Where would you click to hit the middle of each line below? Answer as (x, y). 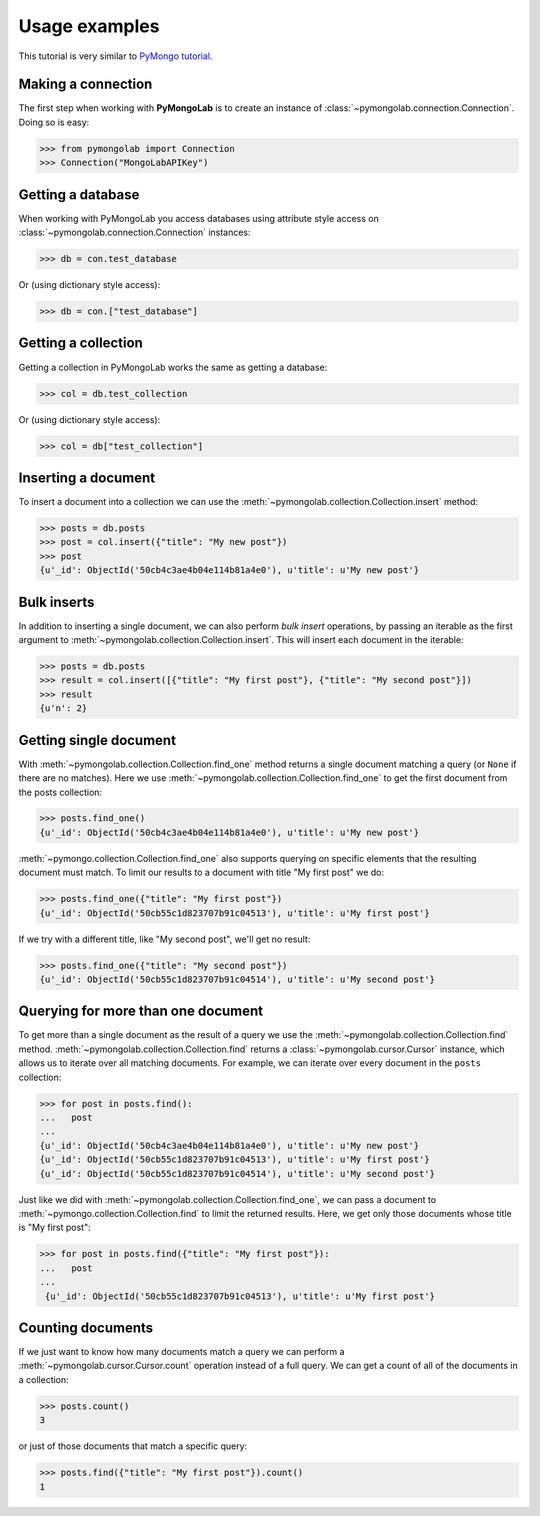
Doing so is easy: (54, 122)
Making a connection (85, 84)
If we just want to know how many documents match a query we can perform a (181, 1352)
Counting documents (86, 1327)
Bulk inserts (56, 601)
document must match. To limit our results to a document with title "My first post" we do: (201, 872)
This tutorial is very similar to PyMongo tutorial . (116, 56)
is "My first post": (55, 1227)
